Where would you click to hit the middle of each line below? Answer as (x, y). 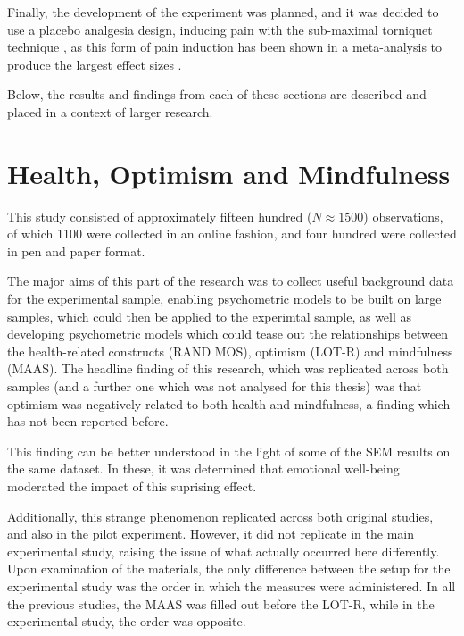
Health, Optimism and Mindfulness (229, 173)
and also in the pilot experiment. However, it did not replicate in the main (211, 534)
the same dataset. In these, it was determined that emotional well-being (203, 469)
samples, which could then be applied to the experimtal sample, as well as (210, 316)
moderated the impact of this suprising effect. (132, 486)
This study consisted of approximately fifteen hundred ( (160, 216)
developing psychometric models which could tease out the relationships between (228, 334)
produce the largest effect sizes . (95, 64)
